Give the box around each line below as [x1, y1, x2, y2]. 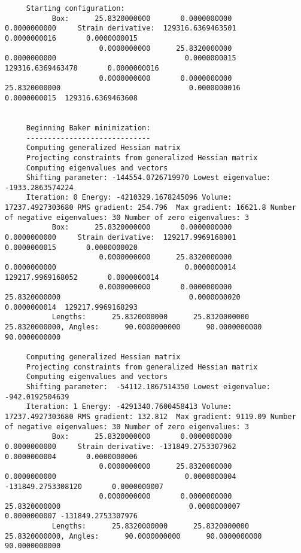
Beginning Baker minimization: [26, 123, 151, 132]
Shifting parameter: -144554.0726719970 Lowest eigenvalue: [26, 173, 270, 182]
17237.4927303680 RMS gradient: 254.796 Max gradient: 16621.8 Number [5, 203, 296, 212]
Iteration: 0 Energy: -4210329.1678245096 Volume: [26, 193, 232, 202]
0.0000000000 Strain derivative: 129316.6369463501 [5, 24, 236, 33]
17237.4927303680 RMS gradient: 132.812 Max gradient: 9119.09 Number [5, 412, 296, 421]
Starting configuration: [26, 4, 125, 13]
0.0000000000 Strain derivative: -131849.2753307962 [5, 442, 236, 451]
